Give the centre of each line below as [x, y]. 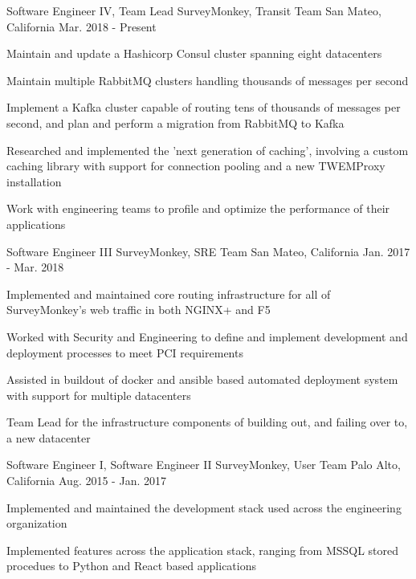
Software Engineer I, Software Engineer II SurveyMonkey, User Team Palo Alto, [204, 465]
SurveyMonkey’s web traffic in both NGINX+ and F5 [139, 310]
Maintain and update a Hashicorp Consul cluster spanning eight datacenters [194, 53]
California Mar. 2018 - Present [82, 26]
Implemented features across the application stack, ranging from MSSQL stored [203, 550]
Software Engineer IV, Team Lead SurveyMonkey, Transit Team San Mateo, [194, 10]
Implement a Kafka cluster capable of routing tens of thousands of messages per [204, 107]
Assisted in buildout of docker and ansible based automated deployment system [202, 379]
